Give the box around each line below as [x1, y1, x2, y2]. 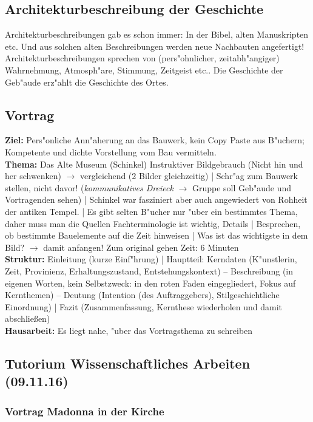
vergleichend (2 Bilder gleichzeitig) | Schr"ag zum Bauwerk [80, 169, 298, 182]
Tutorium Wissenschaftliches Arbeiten [5, 353, 251, 372]
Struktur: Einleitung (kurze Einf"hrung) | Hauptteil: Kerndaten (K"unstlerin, [5, 253, 297, 265]
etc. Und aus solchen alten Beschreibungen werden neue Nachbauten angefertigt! [5, 39, 305, 52]
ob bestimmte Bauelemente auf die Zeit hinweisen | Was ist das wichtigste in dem [5, 229, 308, 242]
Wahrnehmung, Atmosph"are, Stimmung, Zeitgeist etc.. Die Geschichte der [5, 63, 283, 76]
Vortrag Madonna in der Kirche [5, 403, 164, 418]
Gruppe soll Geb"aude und [192, 181, 292, 194]
